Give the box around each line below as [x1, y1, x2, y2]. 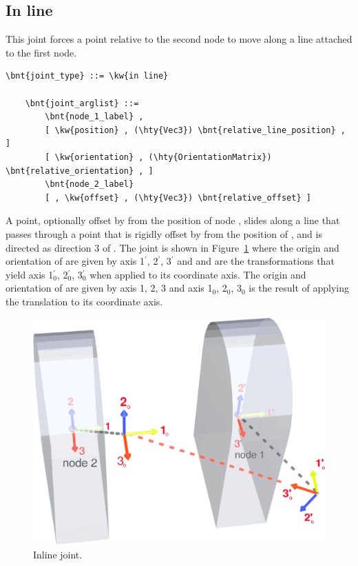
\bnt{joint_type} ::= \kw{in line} [6, 71, 169, 81]
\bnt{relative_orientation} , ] [6, 165, 154, 176]
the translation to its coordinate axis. [6, 294, 163, 308]
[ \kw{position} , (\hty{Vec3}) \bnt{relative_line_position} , [45, 125, 346, 135]
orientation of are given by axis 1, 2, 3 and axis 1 [6, 281, 213, 295]
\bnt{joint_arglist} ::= [25, 98, 139, 108]
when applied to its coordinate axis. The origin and [89, 267, 306, 281]
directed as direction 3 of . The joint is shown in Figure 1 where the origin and [6, 240, 339, 254]
